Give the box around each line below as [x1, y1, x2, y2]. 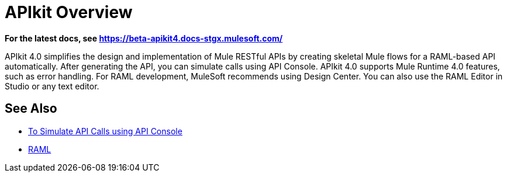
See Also [5, 101, 57, 116]
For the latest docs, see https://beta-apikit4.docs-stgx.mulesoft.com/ [5, 33, 283, 43]
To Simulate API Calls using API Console [28, 126, 182, 136]
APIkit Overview [5, 2, 133, 22]
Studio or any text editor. [5, 81, 99, 91]
